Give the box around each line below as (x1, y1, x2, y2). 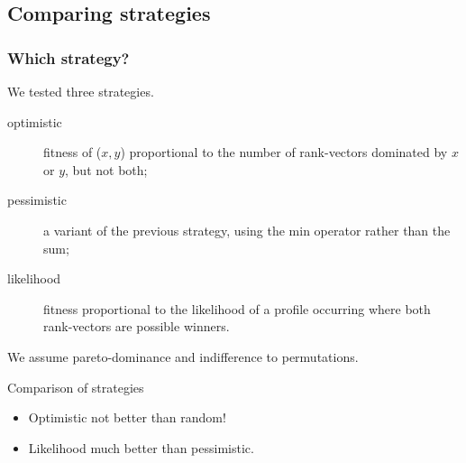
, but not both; (65, 160, 148, 179)
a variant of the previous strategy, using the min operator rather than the (43, 220, 451, 239)
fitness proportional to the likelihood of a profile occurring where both (43, 299, 431, 318)
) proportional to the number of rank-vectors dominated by (120, 143, 448, 162)
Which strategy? (7, 46, 130, 69)
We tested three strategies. (7, 82, 154, 100)
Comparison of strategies (7, 377, 144, 396)
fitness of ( (43, 143, 102, 162)
